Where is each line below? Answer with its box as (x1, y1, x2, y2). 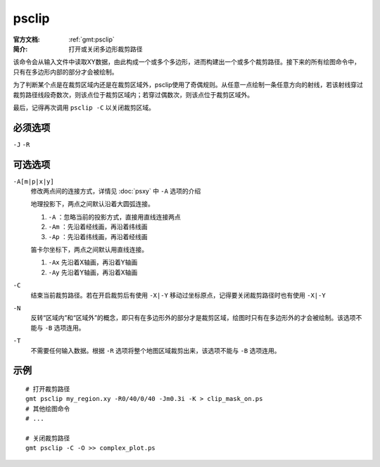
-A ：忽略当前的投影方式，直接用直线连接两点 (48, 212, 181, 221)
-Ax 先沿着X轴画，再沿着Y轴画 (48, 258, 138, 267)
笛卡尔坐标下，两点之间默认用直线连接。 (30, 245, 148, 254)
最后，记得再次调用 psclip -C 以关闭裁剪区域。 (13, 103, 155, 112)
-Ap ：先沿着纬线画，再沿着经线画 (48, 232, 148, 241)
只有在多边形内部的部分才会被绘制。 (13, 68, 118, 76)
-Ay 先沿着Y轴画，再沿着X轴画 (48, 268, 138, 276)
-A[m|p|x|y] (13, 177, 54, 186)
